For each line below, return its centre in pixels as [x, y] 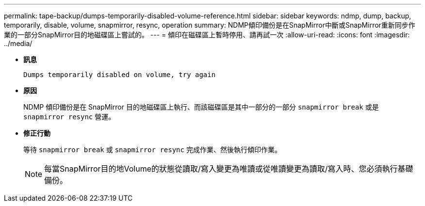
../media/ [18, 43]
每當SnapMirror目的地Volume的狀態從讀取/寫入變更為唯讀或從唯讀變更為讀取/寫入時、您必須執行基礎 [229, 169]
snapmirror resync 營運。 [69, 117]
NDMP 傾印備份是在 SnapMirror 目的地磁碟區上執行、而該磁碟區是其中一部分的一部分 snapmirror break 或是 [201, 107]
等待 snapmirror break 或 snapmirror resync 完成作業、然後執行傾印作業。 [152, 150]
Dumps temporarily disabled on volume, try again [120, 75]
